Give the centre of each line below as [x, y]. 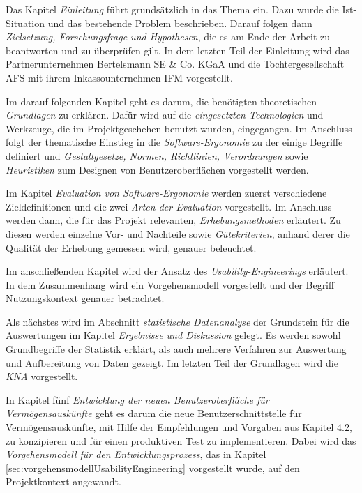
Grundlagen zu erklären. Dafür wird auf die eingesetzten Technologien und [165, 115]
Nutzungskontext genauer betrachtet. [85, 298]
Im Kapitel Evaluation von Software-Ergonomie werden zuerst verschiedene [166, 193]
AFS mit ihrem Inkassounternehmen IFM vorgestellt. [119, 77]
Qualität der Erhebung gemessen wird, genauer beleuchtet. [131, 247]
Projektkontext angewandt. [63, 481]
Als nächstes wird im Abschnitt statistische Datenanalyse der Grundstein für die [178, 321]
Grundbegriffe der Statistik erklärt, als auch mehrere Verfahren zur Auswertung [176, 349]
